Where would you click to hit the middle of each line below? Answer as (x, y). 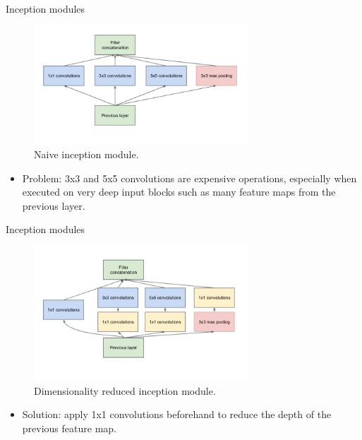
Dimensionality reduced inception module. (125, 390)
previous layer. (54, 205)
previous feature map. (69, 428)
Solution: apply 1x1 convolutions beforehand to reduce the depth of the (177, 414)
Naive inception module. (86, 154)
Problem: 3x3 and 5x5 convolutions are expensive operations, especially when (189, 178)
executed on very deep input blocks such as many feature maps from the (179, 192)
